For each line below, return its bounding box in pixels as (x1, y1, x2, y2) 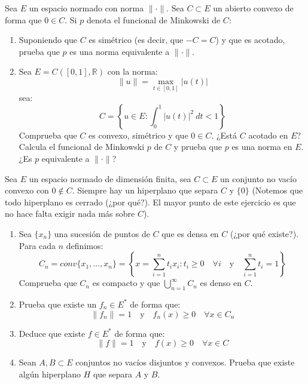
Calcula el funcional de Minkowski (19, 140, 145, 153)
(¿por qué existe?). (230, 227, 299, 239)
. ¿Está (211, 128, 237, 141)
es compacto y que (92, 277, 160, 289)
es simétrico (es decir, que (89, 33, 184, 46)
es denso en (200, 277, 242, 289)
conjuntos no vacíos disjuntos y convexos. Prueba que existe (75, 356, 295, 368)
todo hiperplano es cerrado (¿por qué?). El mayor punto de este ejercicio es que (5, 195, 296, 208)
